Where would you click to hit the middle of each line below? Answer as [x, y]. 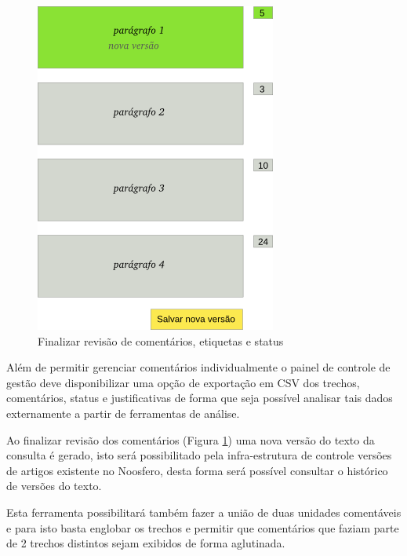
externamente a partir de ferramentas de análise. [123, 413]
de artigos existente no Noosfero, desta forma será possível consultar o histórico [197, 470]
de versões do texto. [54, 486]
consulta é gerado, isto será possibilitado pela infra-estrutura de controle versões [199, 455]
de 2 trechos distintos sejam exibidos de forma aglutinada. [146, 543]
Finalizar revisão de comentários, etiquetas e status [161, 340]
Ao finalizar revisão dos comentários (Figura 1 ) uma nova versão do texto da [191, 439]
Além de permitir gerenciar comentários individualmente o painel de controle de [198, 367]
